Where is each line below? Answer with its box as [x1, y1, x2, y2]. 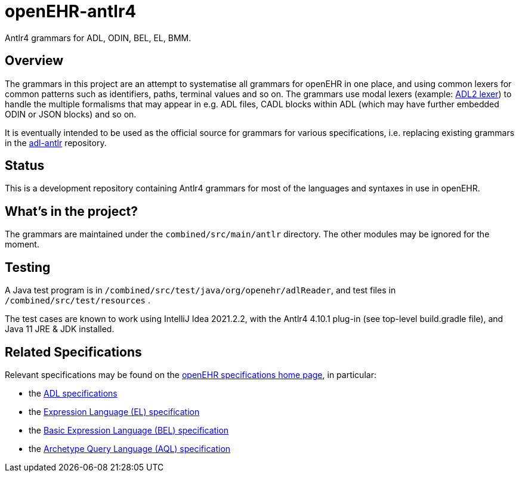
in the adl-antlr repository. [5, 137, 107, 148]
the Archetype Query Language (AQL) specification [29, 443, 231, 454]
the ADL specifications [29, 388, 118, 398]
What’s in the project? [5, 203, 138, 219]
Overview [5, 53, 64, 69]
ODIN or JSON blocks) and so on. [5, 109, 137, 119]
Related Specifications [5, 344, 142, 360]
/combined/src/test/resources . [5, 295, 150, 306]
